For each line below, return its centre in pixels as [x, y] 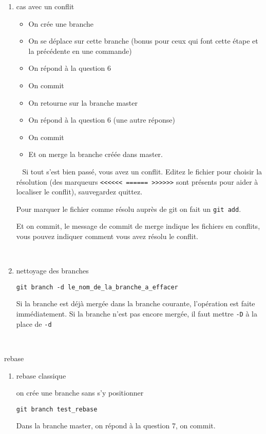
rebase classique [41, 375]
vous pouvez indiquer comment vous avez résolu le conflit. [107, 236]
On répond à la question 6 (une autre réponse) [102, 120]
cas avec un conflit [45, 6]
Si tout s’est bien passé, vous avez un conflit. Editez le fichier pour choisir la [142, 171]
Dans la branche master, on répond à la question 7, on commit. [116, 426]
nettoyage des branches [52, 271]
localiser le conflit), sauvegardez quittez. [79, 192]
